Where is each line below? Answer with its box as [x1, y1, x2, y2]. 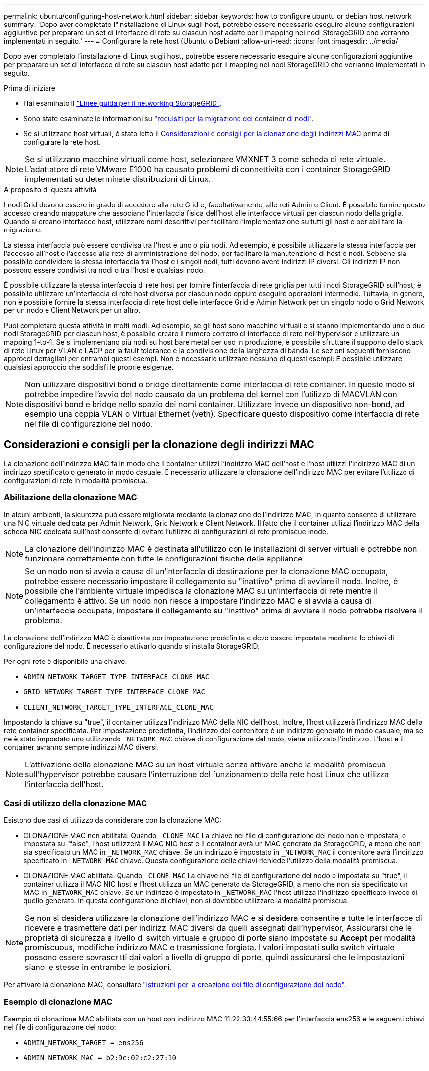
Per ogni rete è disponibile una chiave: [4, 657, 127, 665]
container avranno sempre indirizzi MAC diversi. [4, 742, 159, 751]
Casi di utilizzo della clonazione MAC [4, 798, 147, 808]
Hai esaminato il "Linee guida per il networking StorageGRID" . [24, 99, 222, 107]
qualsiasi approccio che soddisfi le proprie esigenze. [4, 363, 174, 371]
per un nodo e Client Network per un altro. [4, 306, 141, 314]
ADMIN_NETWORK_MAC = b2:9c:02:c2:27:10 [24, 1054, 176, 1062]
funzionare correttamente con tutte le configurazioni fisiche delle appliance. [25, 553, 305, 563]
